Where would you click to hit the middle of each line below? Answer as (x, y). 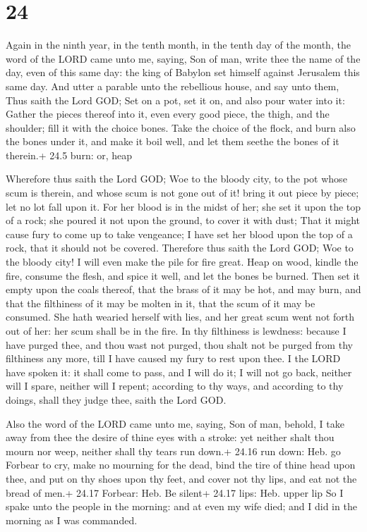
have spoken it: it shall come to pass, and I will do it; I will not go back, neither (179, 372)
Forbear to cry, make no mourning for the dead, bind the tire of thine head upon (181, 465)
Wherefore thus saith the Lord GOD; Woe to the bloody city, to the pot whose (176, 179)
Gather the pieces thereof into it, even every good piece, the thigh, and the (168, 114)
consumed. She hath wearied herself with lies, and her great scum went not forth (180, 317)
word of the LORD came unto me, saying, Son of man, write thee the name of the (183, 58)
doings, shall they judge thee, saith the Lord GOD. (116, 399)
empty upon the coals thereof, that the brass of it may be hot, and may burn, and (183, 289)
